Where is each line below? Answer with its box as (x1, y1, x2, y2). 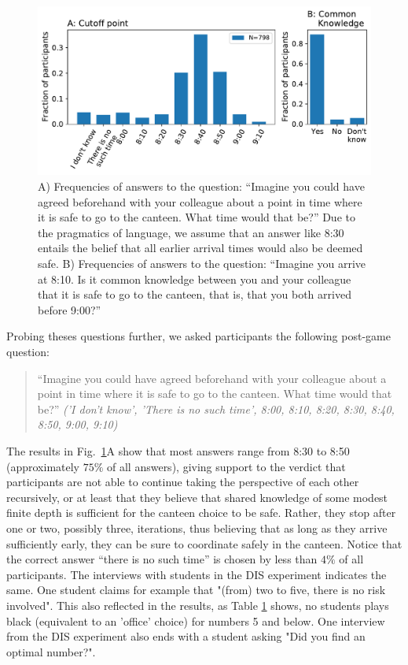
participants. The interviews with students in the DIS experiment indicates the (6, 566, 387, 582)
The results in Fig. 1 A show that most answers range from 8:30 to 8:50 (6, 442, 350, 459)
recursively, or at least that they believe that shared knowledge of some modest (6, 489, 388, 505)
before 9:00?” (38, 301, 101, 318)
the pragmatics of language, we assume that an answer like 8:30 (38, 224, 344, 240)
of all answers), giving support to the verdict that (107, 458, 346, 474)
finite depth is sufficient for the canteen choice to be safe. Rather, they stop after (6, 504, 396, 521)
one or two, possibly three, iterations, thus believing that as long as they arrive (6, 519, 388, 536)
